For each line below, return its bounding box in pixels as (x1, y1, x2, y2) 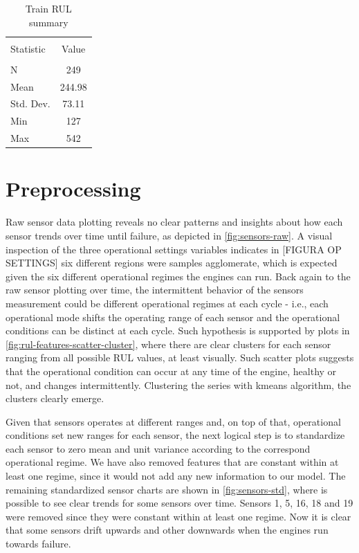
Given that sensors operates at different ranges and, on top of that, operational (6, 414, 341, 428)
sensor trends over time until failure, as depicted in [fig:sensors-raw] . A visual (6, 228, 333, 242)
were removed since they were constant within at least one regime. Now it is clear (6, 509, 351, 523)
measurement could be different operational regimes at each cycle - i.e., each (6, 296, 329, 310)
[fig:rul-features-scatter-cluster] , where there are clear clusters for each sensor (6, 336, 331, 351)
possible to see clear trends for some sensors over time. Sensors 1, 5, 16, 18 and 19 (6, 496, 353, 510)
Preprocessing (6, 174, 141, 203)
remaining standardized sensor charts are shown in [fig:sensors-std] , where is (6, 482, 328, 496)
